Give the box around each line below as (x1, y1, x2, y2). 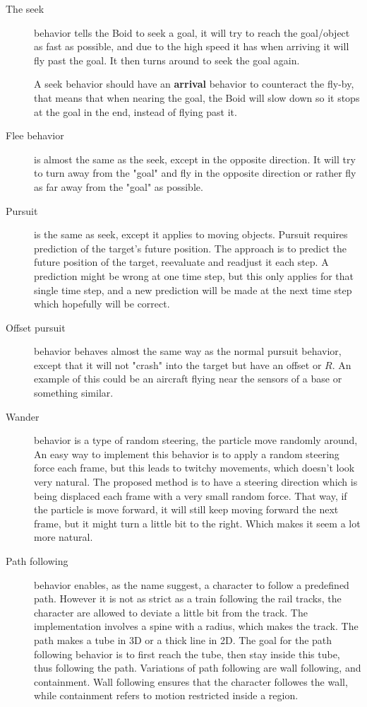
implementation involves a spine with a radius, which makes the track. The (34, 619, 359, 633)
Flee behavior (6, 128, 64, 143)
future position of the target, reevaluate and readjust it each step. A (34, 255, 329, 269)
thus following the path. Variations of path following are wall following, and (34, 660, 361, 675)
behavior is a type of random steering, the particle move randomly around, (34, 433, 358, 448)
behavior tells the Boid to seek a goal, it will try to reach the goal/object (34, 25, 350, 40)
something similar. (34, 385, 114, 400)
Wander (6, 409, 40, 423)
